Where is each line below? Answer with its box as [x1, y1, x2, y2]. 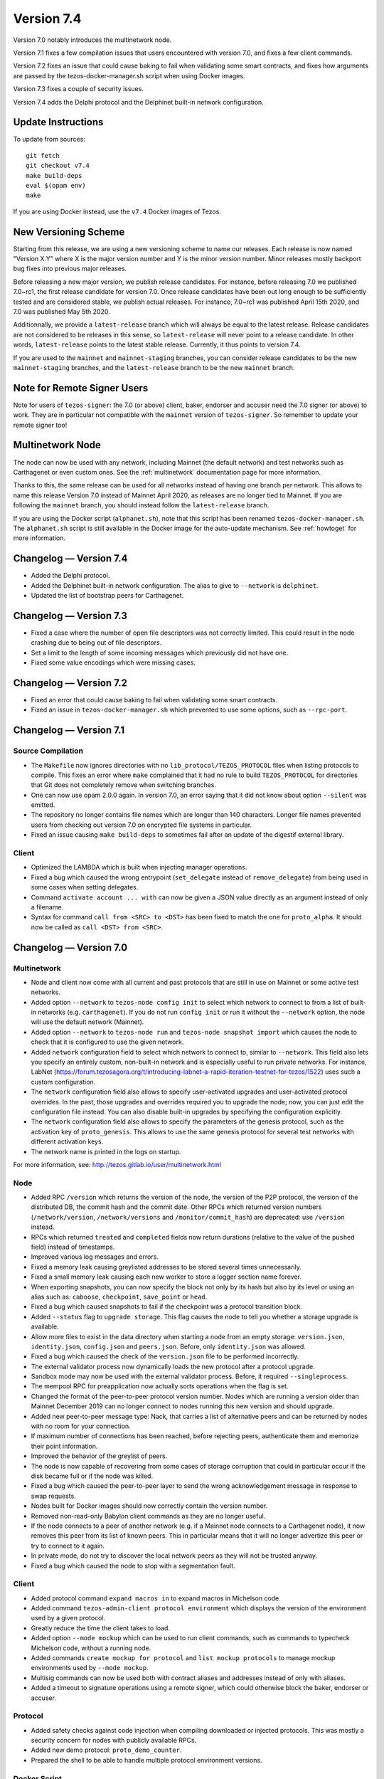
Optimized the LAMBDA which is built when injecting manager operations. [31, 863, 247, 872]
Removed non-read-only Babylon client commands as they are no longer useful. [31, 1511, 266, 1520]
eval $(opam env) [26, 181, 86, 189]
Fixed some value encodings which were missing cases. [31, 658, 196, 667]
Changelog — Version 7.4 [13, 552, 128, 565]
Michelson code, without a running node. [31, 1644, 151, 1652]
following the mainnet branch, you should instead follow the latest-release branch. [13, 501, 270, 510]
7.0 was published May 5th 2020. [13, 307, 110, 316]
